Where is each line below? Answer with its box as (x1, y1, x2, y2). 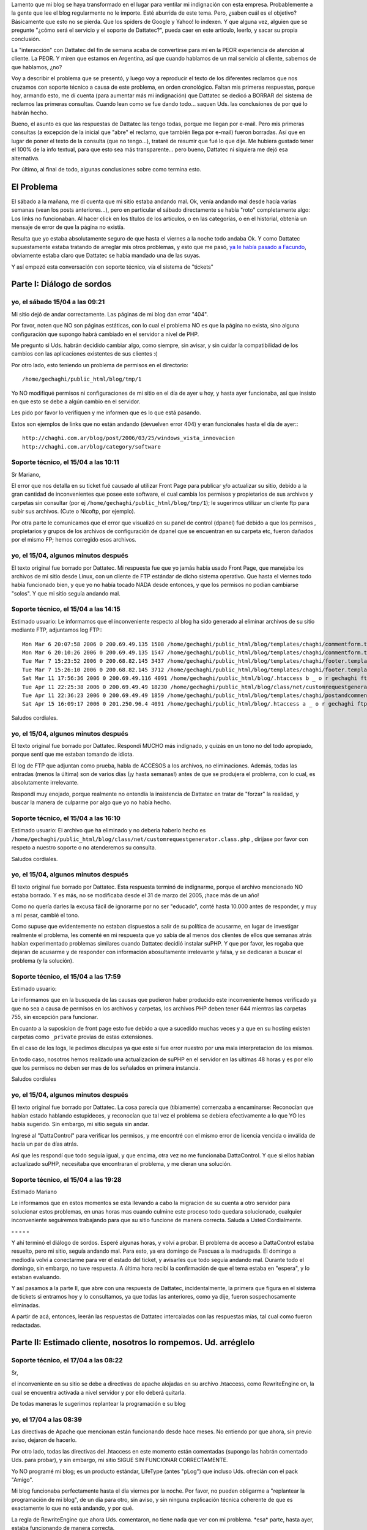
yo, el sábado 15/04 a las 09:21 (11, 297, 105, 306)
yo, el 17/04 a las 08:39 (11, 1415, 83, 1424)
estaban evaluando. (11, 1273, 61, 1280)
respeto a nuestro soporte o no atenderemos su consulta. (11, 844, 157, 851)
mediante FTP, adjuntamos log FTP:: (11, 626, 103, 633)
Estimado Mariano (11, 1188, 57, 1196)
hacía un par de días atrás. (11, 1140, 79, 1147)
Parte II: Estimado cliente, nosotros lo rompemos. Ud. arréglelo (11, 1337, 255, 1348)
